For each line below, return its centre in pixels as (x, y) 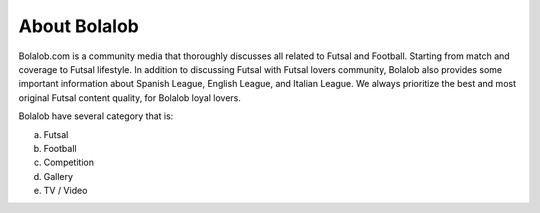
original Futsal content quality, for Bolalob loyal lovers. (130, 97)
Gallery (58, 176)
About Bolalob (78, 26)
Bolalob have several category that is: (96, 116)
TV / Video (65, 191)
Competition (69, 162)
